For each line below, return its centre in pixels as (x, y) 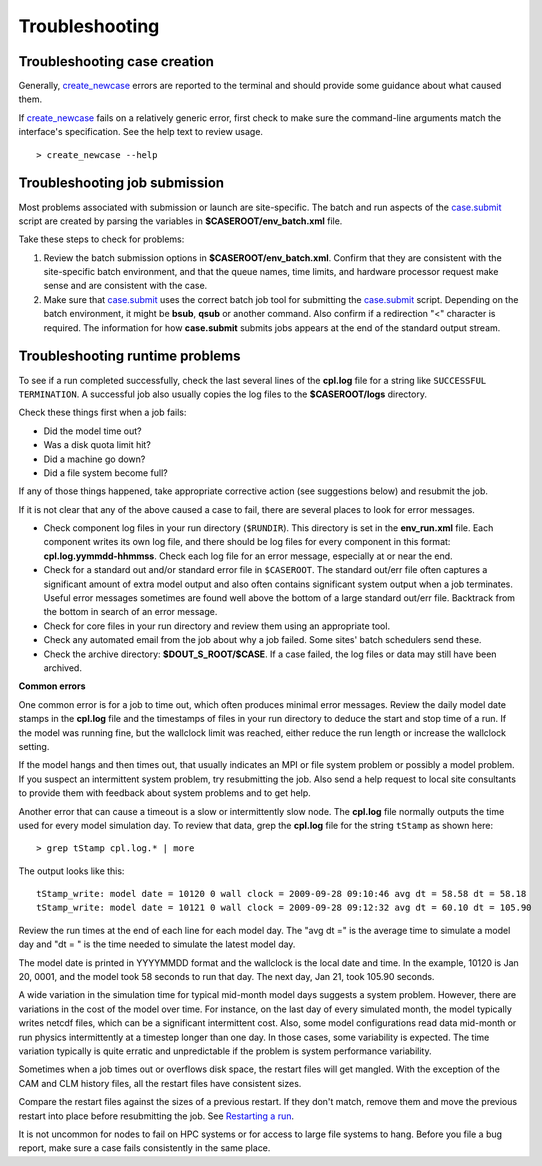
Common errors (52, 686)
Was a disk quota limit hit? (97, 445)
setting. (34, 746)
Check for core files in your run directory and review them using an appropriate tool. (216, 626)
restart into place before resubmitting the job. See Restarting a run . (156, 1116)
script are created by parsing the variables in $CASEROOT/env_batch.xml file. (180, 221)
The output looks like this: (71, 871)
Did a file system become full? (106, 472)
